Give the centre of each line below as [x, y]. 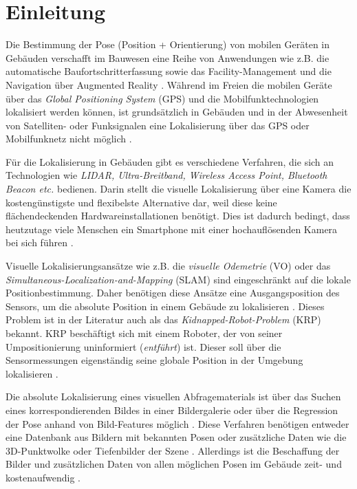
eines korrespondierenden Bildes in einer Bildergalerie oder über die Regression [172, 410]
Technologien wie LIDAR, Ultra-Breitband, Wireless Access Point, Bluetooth [166, 175]
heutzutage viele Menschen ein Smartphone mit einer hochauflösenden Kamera [172, 229]
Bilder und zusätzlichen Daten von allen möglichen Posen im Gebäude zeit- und [174, 464]
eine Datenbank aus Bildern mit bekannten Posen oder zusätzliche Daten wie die [176, 437]
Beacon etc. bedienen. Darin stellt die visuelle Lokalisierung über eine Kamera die [178, 189]
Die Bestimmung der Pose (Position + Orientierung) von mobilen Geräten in [168, 44]
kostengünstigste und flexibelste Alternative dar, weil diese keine [141, 202]
